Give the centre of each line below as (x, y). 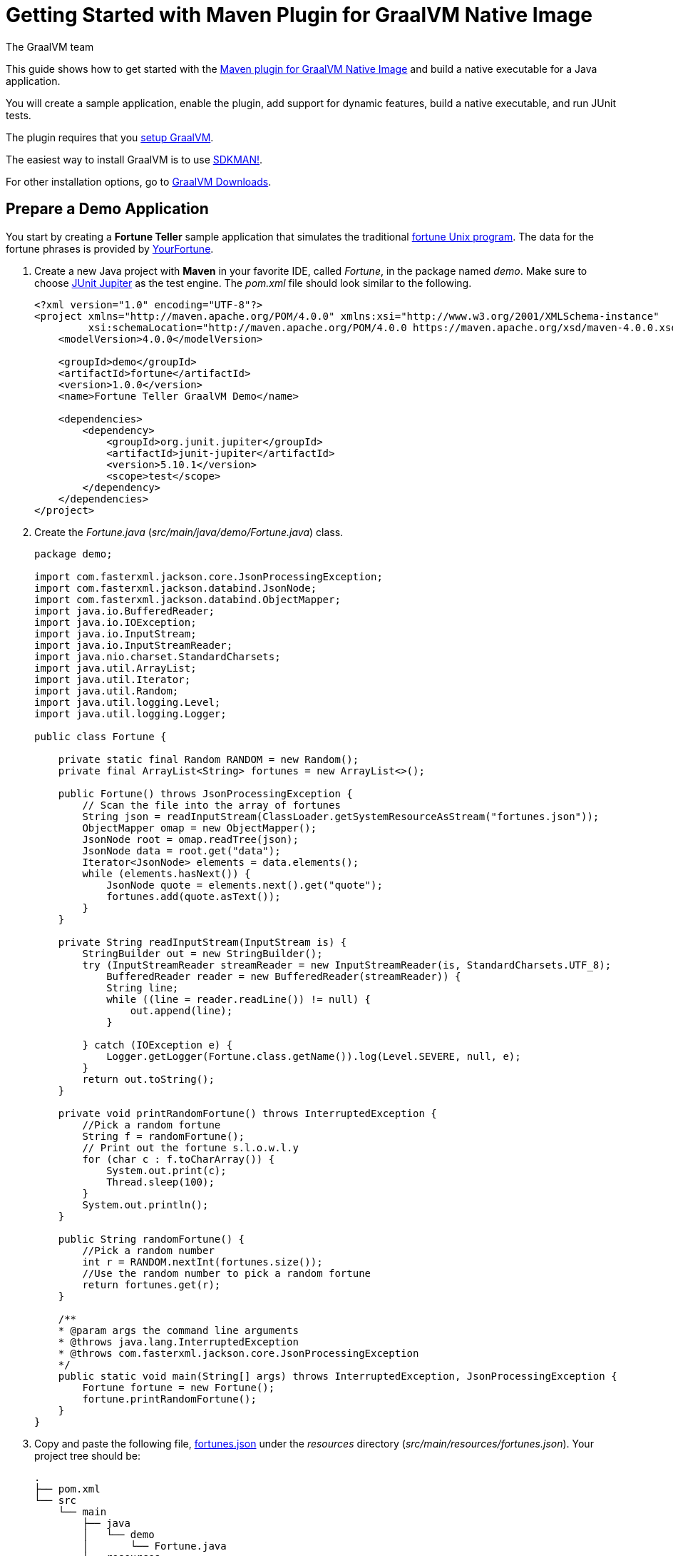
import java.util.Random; (107, 691)
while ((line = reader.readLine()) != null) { (239, 999)
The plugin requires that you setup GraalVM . (110, 137)
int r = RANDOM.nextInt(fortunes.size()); (202, 1262)
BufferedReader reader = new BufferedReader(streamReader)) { (284, 976)
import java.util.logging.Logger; (130, 713)
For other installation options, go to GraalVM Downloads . (139, 181)
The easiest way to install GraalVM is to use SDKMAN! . (134, 159)
